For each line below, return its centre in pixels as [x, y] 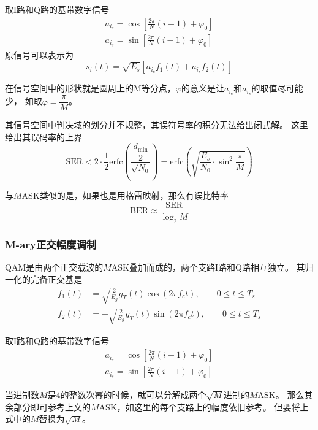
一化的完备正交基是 [44, 279]
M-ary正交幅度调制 [51, 244]
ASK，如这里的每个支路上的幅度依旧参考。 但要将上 [204, 406]
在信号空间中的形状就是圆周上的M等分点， [90, 88]
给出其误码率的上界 [44, 136]
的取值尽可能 [277, 88]
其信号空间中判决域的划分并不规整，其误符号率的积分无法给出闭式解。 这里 [157, 125]
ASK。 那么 [281, 395]
